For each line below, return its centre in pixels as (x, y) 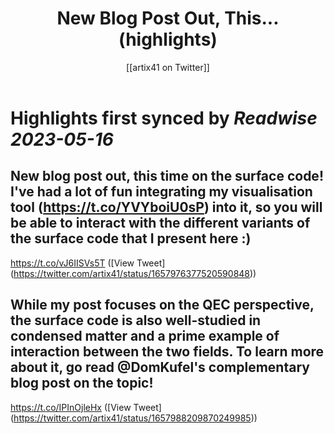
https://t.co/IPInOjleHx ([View (71, 407)
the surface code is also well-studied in (136, 320)
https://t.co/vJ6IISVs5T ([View (72, 263)
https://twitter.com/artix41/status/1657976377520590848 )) (135, 273)
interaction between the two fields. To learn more (167, 352)
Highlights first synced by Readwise (164, 118)
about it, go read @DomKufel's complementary (160, 367)
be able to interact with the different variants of (160, 223)
